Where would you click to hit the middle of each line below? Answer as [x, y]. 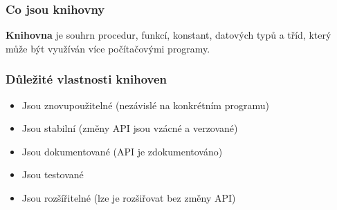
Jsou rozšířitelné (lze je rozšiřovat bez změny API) [129, 198]
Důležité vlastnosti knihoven [86, 79]
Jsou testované [53, 174]
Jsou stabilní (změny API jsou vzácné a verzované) [130, 128]
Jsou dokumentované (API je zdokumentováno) [122, 151]
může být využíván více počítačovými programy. [108, 48]
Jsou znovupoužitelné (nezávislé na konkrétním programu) [145, 105]
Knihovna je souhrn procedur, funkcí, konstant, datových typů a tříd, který [168, 35]
